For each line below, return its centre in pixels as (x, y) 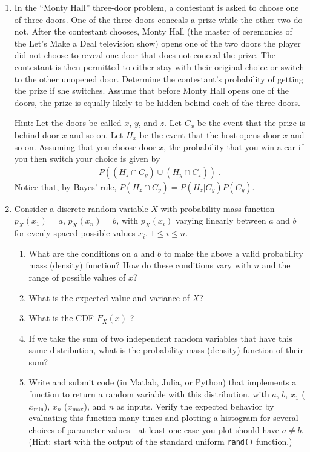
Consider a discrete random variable (81, 208)
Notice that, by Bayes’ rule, (65, 186)
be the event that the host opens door (210, 134)
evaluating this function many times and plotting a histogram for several (163, 418)
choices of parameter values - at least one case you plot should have (154, 429)
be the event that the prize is (251, 123)
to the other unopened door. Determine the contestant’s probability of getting (159, 78)
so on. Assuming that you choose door (85, 146)
